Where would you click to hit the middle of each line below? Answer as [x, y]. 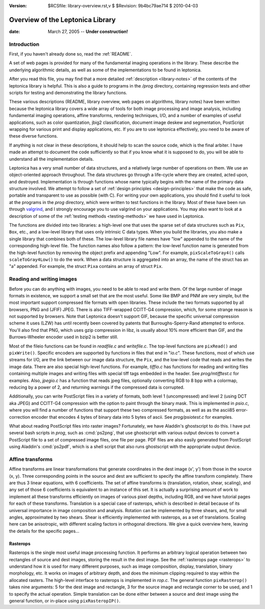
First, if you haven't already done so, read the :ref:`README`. [71, 54]
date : [14, 31]
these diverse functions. [34, 136]
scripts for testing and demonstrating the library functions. [68, 93]
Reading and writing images [43, 279]
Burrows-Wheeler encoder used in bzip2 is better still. [64, 337]
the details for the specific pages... [44, 531]
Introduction [24, 44]
